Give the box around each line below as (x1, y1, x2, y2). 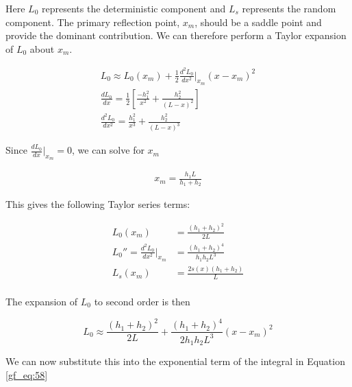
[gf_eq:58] (5, 367, 48, 382)
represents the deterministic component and (41, 1, 226, 15)
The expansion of (5, 294, 78, 309)
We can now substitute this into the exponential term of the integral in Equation (5, 353, 345, 368)
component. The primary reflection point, (5, 14, 180, 29)
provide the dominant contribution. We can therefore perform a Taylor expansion (5, 28, 347, 43)
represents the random (242, 1, 336, 15)
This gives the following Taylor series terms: (5, 197, 190, 211)
